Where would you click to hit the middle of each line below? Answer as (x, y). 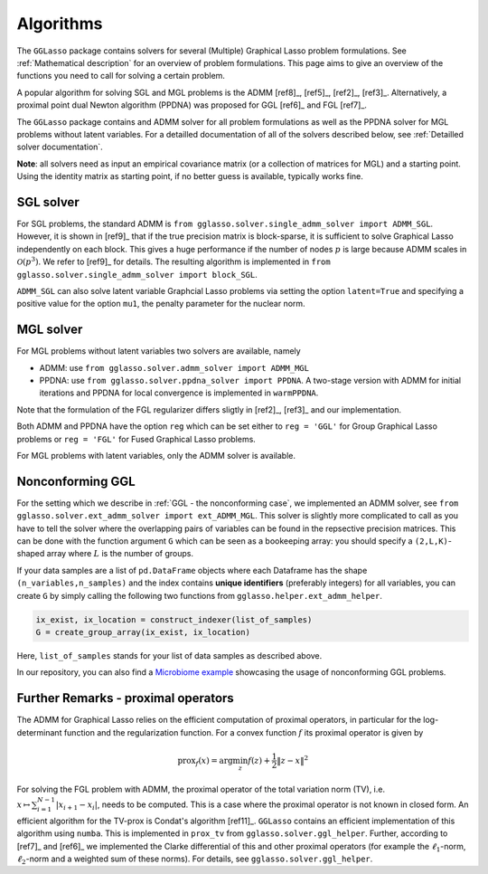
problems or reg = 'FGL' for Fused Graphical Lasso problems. (136, 439)
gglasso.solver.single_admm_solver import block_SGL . (137, 274)
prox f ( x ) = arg (206, 762)
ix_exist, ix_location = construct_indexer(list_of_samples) (174, 619)
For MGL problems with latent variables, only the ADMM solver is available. (156, 455)
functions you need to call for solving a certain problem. (121, 76)
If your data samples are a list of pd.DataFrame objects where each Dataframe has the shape (192, 570)
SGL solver (48, 202)
